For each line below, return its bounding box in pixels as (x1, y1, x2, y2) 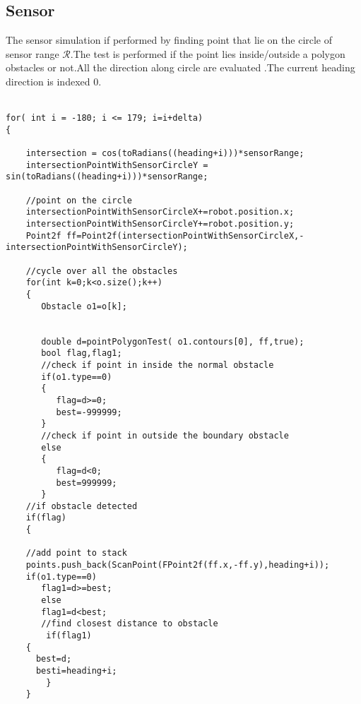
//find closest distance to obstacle (41, 619, 218, 629)
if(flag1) (46, 631, 92, 641)
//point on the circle (25, 195, 132, 205)
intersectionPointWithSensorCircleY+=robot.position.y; (25, 219, 295, 229)
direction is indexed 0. (6, 73, 102, 88)
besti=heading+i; (35, 666, 117, 676)
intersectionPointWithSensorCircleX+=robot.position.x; (25, 207, 295, 217)
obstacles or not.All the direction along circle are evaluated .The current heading (6, 60, 355, 75)
